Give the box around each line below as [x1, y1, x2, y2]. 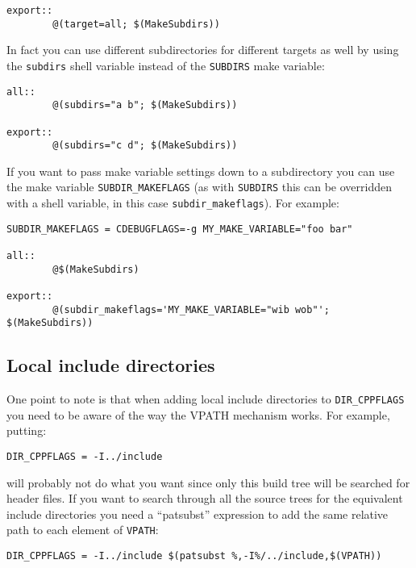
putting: [6, 422, 47, 439]
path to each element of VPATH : [6, 521, 159, 538]
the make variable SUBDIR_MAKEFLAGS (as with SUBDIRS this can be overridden [6, 178, 392, 195]
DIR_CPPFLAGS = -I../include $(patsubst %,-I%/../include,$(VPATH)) [6, 550, 382, 562]
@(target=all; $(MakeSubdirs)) [52, 18, 220, 30]
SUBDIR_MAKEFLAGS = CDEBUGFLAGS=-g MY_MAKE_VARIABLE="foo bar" [6, 223, 353, 235]
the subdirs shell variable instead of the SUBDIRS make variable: [6, 56, 325, 73]
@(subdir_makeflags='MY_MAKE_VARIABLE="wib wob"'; [52, 303, 330, 315]
